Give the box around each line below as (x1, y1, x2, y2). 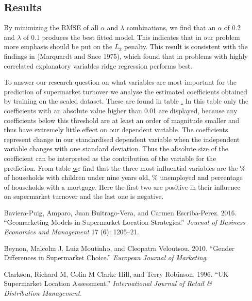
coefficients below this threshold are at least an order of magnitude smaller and (4, 115, 239, 125)
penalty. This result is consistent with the (124, 41, 248, 52)
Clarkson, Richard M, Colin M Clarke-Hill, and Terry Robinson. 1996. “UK (4, 268, 229, 279)
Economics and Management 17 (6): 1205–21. (4, 227, 139, 237)
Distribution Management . (4, 288, 82, 298)
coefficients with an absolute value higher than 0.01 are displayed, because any (4, 105, 237, 115)
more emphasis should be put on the (4, 41, 113, 52)
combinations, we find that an (126, 22, 216, 33)
